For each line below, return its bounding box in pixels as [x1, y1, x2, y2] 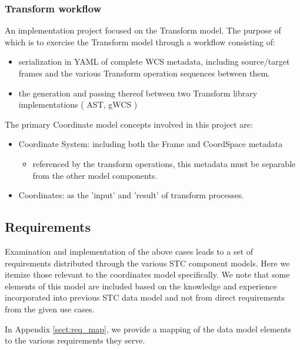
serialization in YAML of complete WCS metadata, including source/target [18, 55, 290, 68]
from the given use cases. [5, 302, 95, 315]
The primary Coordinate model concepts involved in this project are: [5, 118, 253, 130]
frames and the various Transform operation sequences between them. [18, 67, 270, 79]
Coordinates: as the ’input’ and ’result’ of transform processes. [18, 189, 244, 201]
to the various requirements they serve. [5, 334, 145, 346]
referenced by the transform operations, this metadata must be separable [32, 157, 296, 169]
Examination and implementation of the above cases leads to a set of [5, 245, 254, 257]
